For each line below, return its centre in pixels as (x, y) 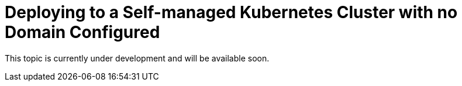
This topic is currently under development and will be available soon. (137, 58)
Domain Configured (82, 32)
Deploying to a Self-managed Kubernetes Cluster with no (231, 12)
